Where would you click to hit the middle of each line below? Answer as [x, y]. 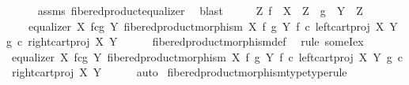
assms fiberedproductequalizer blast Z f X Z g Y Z [200, 10]
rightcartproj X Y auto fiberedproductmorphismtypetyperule [179, 72]
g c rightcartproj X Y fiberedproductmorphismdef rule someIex [185, 41]
